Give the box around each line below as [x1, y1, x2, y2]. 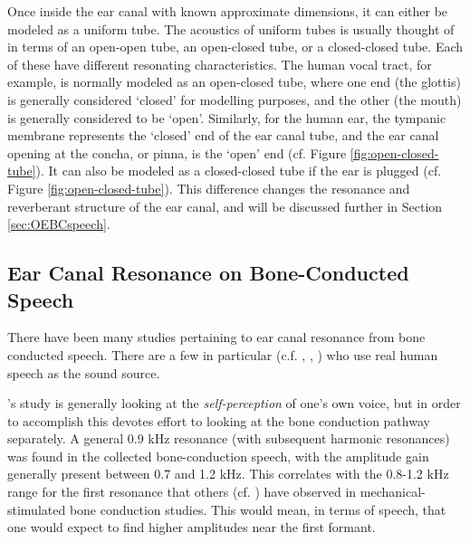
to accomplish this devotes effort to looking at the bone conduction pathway [7, 411, 430, 430]
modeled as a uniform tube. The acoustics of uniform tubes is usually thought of [7, 19, 455, 38]
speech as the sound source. [7, 363, 160, 382]
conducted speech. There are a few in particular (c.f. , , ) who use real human [7, 345, 438, 364]
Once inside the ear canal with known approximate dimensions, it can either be [7, 2, 448, 20]
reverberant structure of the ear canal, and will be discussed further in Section [7, 196, 443, 215]
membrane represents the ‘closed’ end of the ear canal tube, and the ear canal [7, 126, 439, 145]
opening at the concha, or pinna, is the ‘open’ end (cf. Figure [7, 143, 347, 162]
